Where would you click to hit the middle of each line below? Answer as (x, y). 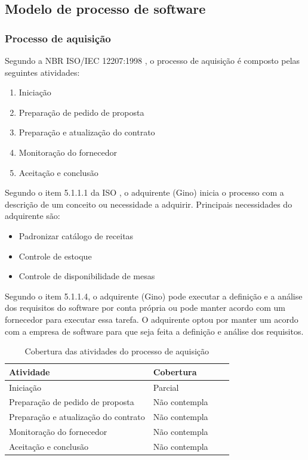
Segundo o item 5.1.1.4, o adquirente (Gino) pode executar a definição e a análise (154, 296)
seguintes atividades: (42, 72)
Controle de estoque (55, 256)
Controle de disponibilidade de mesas (87, 276)
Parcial (166, 387)
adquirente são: (33, 216)
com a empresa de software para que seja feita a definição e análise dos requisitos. (154, 331)
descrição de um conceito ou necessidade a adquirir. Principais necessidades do (149, 204)
